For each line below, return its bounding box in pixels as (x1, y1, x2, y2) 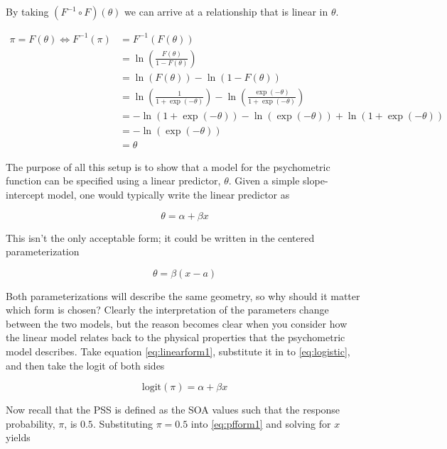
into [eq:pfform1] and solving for (190, 416, 331, 431)
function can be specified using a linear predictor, (6, 173, 221, 188)
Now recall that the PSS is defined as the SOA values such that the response (6, 402, 340, 417)
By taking (6, 4, 49, 18)
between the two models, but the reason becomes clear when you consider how (6, 316, 348, 331)
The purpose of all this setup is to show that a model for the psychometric (6, 159, 330, 174)
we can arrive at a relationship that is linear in (124, 4, 328, 18)
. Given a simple (228, 173, 300, 188)
